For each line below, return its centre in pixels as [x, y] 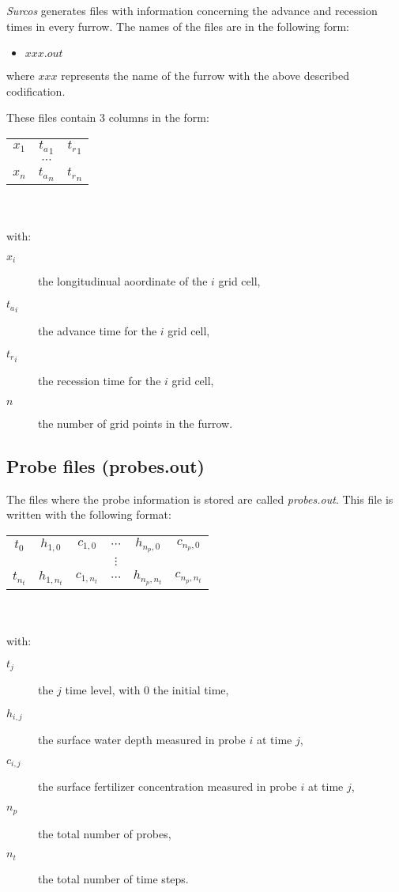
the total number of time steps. [113, 878]
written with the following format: [89, 514]
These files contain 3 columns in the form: [108, 117]
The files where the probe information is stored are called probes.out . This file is [200, 499]
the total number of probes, [105, 833]
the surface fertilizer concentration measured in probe [168, 786]
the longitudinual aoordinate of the [123, 281]
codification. [36, 91]
